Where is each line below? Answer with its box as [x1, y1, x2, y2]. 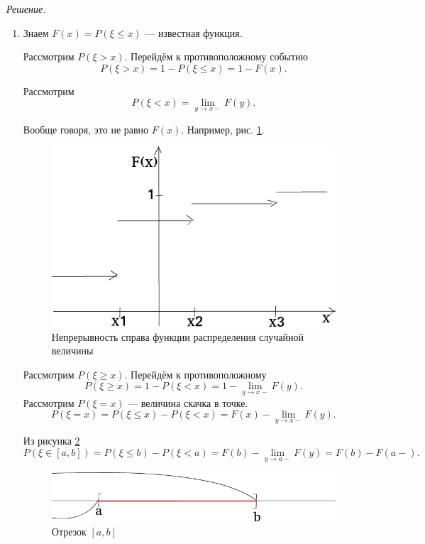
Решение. [6, 1, 46, 16]
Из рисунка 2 [23, 433, 80, 448]
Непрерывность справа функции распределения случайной [51, 329, 304, 344]
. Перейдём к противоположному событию [124, 49, 309, 64]
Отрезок [51, 523, 87, 538]
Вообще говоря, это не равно [23, 121, 149, 136]
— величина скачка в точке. [128, 395, 248, 410]
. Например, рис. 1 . [181, 121, 265, 136]
